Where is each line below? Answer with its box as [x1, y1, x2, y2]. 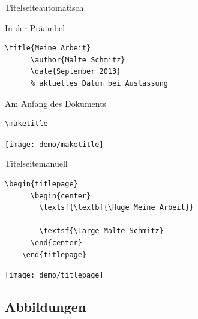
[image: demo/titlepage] [5, 271, 104, 280]
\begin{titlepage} [5, 180, 78, 188]
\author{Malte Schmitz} [30, 55, 125, 64]
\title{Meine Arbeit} [5, 44, 91, 53]
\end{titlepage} [22, 250, 87, 259]
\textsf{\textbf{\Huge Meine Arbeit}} [39, 203, 194, 212]
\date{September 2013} [30, 67, 121, 76]
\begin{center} [30, 191, 91, 200]
